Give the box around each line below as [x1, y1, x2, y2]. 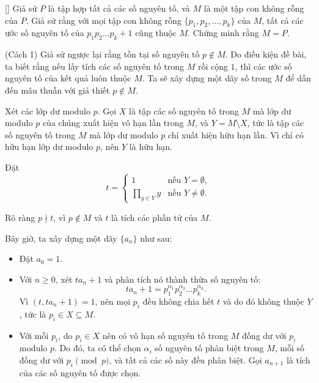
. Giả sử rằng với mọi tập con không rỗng [26, 13, 182, 26]
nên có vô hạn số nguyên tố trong [102, 329, 229, 341]
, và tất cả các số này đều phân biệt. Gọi [109, 353, 262, 366]
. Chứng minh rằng [188, 26, 259, 39]
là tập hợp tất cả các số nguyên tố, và [48, 2, 190, 14]
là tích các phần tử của [111, 210, 198, 223]
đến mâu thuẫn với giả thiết [5, 83, 110, 96]
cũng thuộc [135, 26, 177, 39]
